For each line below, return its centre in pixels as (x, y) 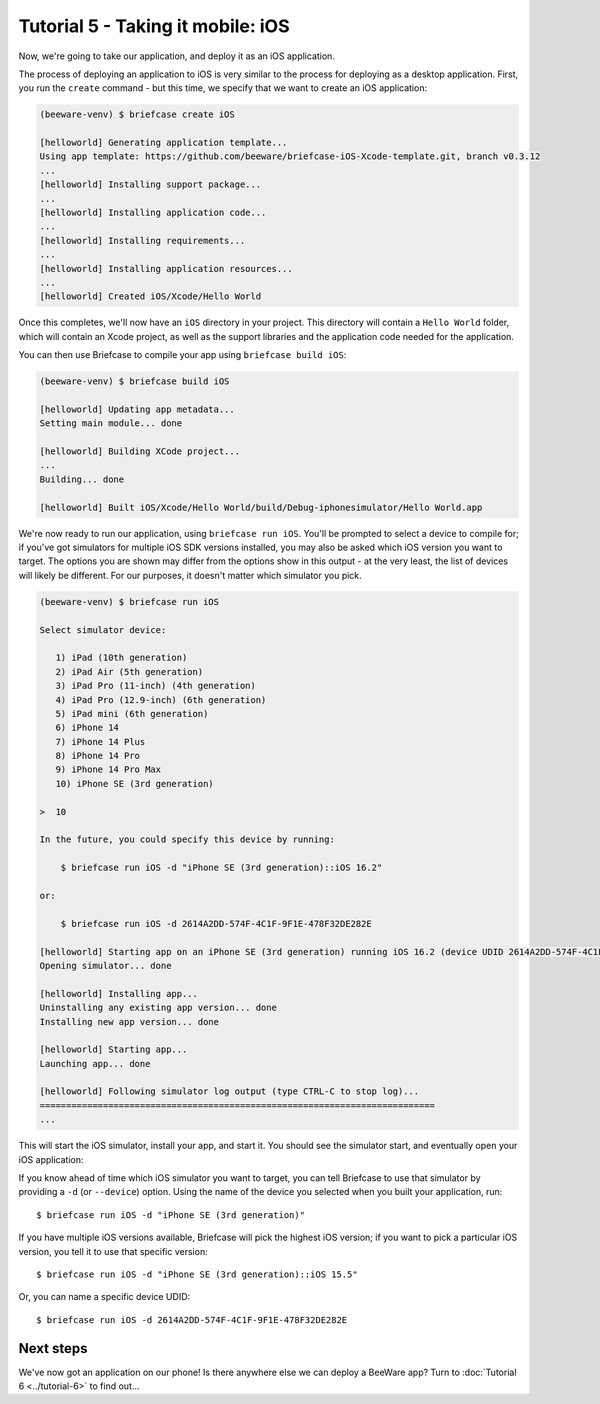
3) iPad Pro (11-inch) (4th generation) (156, 686)
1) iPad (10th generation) (121, 658)
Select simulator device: (103, 629)
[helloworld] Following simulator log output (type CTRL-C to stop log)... (229, 1091)
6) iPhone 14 (87, 728)
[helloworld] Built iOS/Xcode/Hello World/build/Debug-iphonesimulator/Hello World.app (261, 507)
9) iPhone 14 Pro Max (108, 769)
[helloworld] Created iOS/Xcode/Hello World (150, 296)
